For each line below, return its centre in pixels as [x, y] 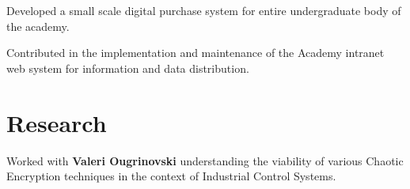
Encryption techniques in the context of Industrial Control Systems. [171, 176]
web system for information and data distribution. [128, 68]
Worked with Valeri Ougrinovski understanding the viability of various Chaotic [205, 160]
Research [57, 122]
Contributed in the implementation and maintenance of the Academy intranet [196, 53]
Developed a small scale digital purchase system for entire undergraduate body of [204, 10]
